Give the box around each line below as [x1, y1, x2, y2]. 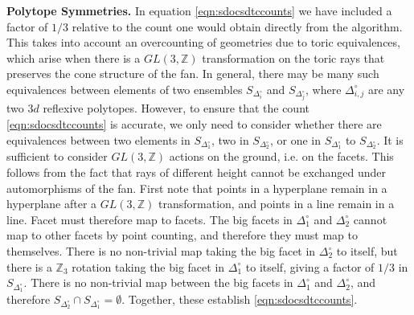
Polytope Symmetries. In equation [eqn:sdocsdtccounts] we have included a [6, 2, 392, 18]
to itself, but [336, 243, 398, 260]
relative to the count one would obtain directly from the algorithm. [72, 18, 403, 35]
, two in [211, 131, 249, 148]
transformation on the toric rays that [202, 49, 385, 66]
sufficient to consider [6, 148, 108, 165]
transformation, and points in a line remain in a [158, 195, 395, 212]
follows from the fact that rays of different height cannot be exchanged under [6, 164, 387, 181]
